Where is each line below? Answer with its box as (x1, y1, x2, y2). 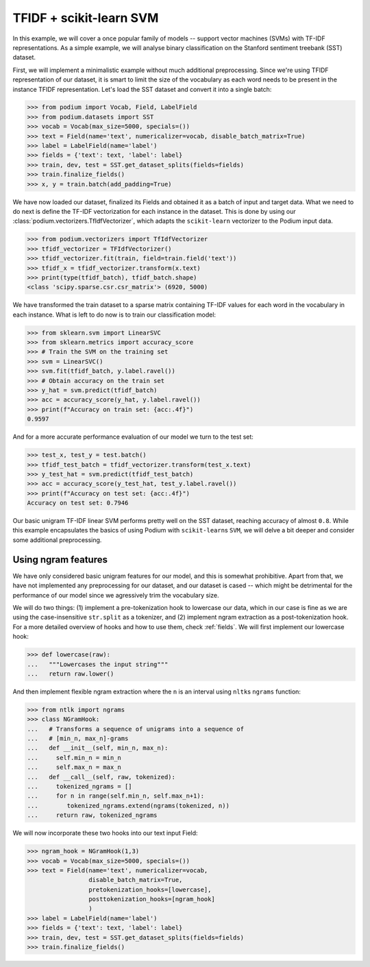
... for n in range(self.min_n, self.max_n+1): (27, 792, 205, 800)
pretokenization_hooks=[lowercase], (88, 885, 212, 894)
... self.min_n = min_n (27, 754, 121, 761)
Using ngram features (12, 554, 108, 565)
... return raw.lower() (27, 670, 114, 678)
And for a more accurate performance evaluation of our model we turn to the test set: (12, 432, 254, 441)
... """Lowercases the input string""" (27, 660, 169, 668)
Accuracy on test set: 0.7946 (27, 499, 129, 507)
